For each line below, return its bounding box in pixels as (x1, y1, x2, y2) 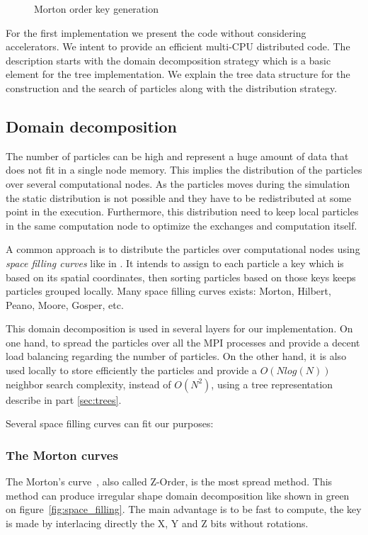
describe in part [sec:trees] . (6, 392, 122, 407)
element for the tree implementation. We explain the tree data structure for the (6, 67, 350, 81)
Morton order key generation (34, 1, 159, 16)
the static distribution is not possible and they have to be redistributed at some (6, 190, 352, 205)
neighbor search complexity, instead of (6, 376, 171, 391)
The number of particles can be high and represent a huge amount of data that (6, 148, 349, 163)
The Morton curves (6, 446, 118, 463)
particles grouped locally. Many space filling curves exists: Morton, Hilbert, (6, 283, 331, 298)
